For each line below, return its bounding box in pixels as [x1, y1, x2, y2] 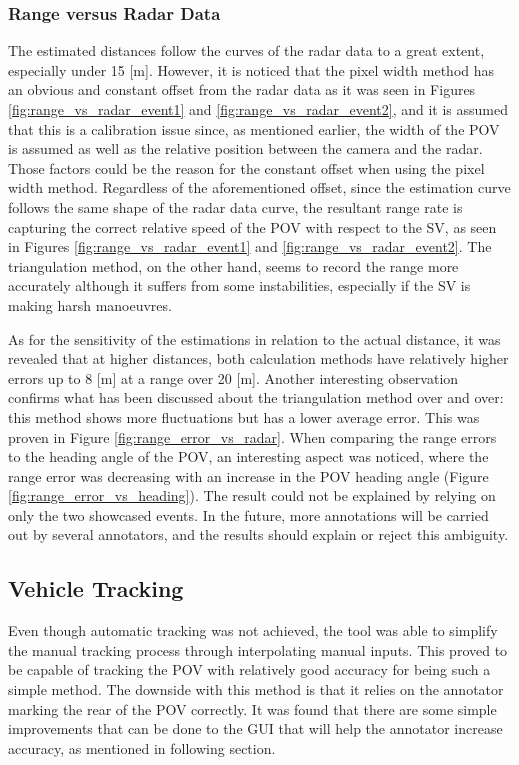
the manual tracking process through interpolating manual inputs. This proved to [8, 639, 508, 660]
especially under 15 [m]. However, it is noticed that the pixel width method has [8, 59, 495, 80]
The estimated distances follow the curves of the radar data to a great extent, [8, 40, 485, 61]
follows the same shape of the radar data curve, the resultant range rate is [8, 196, 463, 217]
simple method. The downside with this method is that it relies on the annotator [8, 679, 504, 700]
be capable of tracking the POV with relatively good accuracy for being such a [8, 659, 491, 680]
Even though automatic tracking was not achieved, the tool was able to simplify [8, 620, 498, 641]
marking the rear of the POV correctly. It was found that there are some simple [8, 698, 497, 719]
